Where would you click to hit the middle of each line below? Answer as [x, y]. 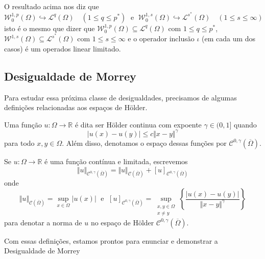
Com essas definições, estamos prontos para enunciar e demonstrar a [111, 240]
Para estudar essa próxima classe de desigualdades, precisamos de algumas [121, 97]
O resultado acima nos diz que [52, 6]
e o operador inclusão [161, 38]
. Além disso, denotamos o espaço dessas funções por [144, 143]
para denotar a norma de [43, 222]
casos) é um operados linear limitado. [63, 48]
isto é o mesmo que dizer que [50, 28]
